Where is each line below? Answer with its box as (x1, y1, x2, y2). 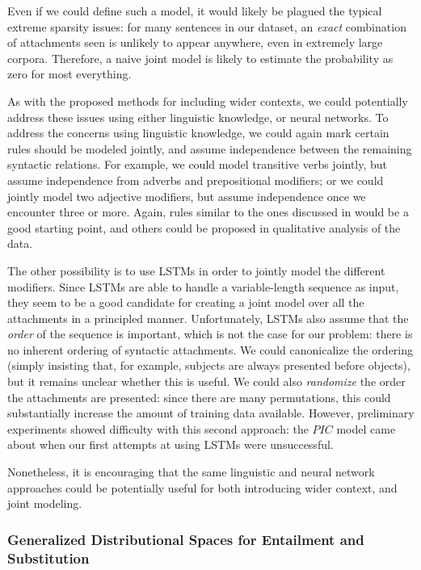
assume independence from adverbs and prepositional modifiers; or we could (7, 171, 384, 188)
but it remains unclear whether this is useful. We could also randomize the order (7, 373, 406, 390)
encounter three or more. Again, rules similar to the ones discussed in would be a (7, 203, 409, 220)
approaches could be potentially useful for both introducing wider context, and (7, 479, 398, 496)
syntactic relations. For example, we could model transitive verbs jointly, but (7, 156, 388, 173)
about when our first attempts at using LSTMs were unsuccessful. (7, 436, 334, 453)
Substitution (7, 547, 90, 568)
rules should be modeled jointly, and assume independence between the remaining (7, 140, 412, 157)
